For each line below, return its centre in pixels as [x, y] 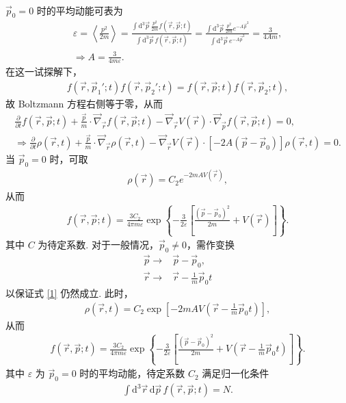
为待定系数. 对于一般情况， [98, 245]
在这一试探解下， [44, 71]
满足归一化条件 [236, 373]
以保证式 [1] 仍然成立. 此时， [69, 292]
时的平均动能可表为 [80, 10]
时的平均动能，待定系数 [132, 373]
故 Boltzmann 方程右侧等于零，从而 [84, 103]
